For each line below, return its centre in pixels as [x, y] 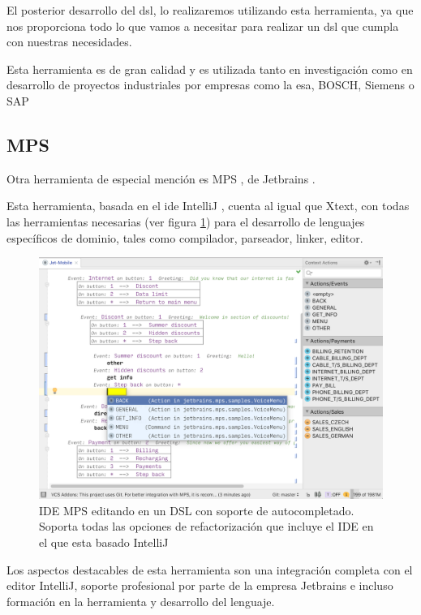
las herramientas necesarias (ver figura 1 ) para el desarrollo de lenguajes [186, 221]
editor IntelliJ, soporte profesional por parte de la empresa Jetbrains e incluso [200, 585]
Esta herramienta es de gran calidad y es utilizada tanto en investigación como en [210, 69]
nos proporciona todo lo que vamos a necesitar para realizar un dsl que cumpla [203, 26]
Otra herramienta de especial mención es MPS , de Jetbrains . [161, 178]
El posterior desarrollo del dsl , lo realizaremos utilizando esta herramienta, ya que [210, 10]
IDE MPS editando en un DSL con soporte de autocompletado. [197, 510]
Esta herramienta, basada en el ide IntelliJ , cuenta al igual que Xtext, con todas [208, 206]
